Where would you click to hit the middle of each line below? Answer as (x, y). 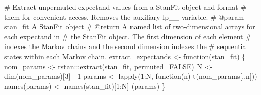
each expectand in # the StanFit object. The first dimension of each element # (128, 36)
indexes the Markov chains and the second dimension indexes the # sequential (126, 46)
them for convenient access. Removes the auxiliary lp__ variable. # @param (124, 16)
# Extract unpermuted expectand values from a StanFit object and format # (125, 7)
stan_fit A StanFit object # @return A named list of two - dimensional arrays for (130, 27)
